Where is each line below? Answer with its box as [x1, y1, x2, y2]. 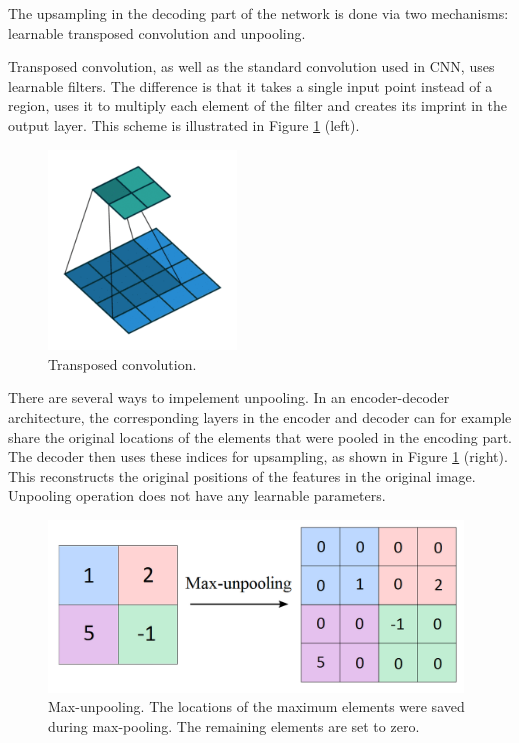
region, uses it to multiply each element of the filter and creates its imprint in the [8, 95, 507, 116]
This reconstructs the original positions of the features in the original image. [8, 465, 476, 486]
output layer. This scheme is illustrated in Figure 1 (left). [8, 114, 360, 135]
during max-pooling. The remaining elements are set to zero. [48, 716, 420, 737]
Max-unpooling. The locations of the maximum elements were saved [48, 696, 465, 717]
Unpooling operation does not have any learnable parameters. [8, 485, 386, 506]
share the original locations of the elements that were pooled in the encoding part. [8, 426, 512, 447]
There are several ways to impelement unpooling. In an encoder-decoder [8, 387, 450, 408]
